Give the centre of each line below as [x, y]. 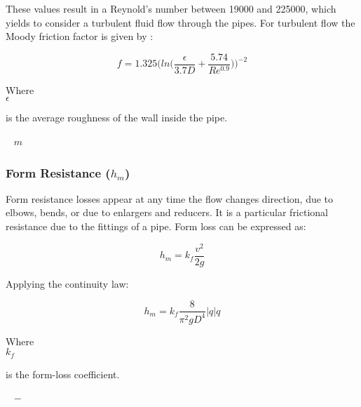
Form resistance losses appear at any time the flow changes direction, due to [170, 198]
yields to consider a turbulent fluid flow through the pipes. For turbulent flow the [180, 22]
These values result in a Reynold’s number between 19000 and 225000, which [171, 8]
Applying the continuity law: [67, 283]
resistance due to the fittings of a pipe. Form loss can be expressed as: [156, 226]
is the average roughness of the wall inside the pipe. [117, 118]
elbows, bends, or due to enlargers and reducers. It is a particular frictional [167, 212]
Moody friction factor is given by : [80, 36]
